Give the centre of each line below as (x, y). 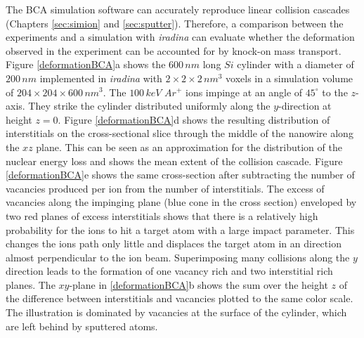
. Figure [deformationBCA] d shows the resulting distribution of (194, 119)
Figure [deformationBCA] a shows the (86, 64)
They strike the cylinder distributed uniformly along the (149, 106)
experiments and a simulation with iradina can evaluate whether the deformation (180, 37)
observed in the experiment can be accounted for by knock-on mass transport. (174, 50)
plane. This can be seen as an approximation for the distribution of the (189, 147)
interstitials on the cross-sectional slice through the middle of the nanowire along (180, 133)
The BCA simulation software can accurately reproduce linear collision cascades (178, 9)
